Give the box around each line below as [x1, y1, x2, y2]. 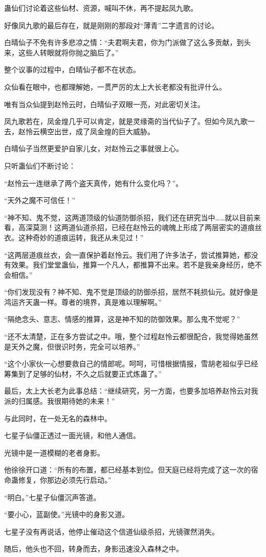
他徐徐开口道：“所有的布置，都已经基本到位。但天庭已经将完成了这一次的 [4, 464, 251, 475]
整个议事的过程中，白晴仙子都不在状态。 [4, 64, 140, 75]
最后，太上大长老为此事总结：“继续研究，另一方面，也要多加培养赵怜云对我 [4, 385, 258, 396]
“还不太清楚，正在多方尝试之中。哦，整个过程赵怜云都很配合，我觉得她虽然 [4, 331, 258, 342]
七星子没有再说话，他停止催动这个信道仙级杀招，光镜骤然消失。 [4, 526, 219, 537]
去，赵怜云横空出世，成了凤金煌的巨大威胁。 [4, 126, 154, 136]
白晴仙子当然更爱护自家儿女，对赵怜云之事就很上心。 [4, 143, 183, 154]
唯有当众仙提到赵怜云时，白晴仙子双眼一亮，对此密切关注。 [4, 98, 205, 109]
